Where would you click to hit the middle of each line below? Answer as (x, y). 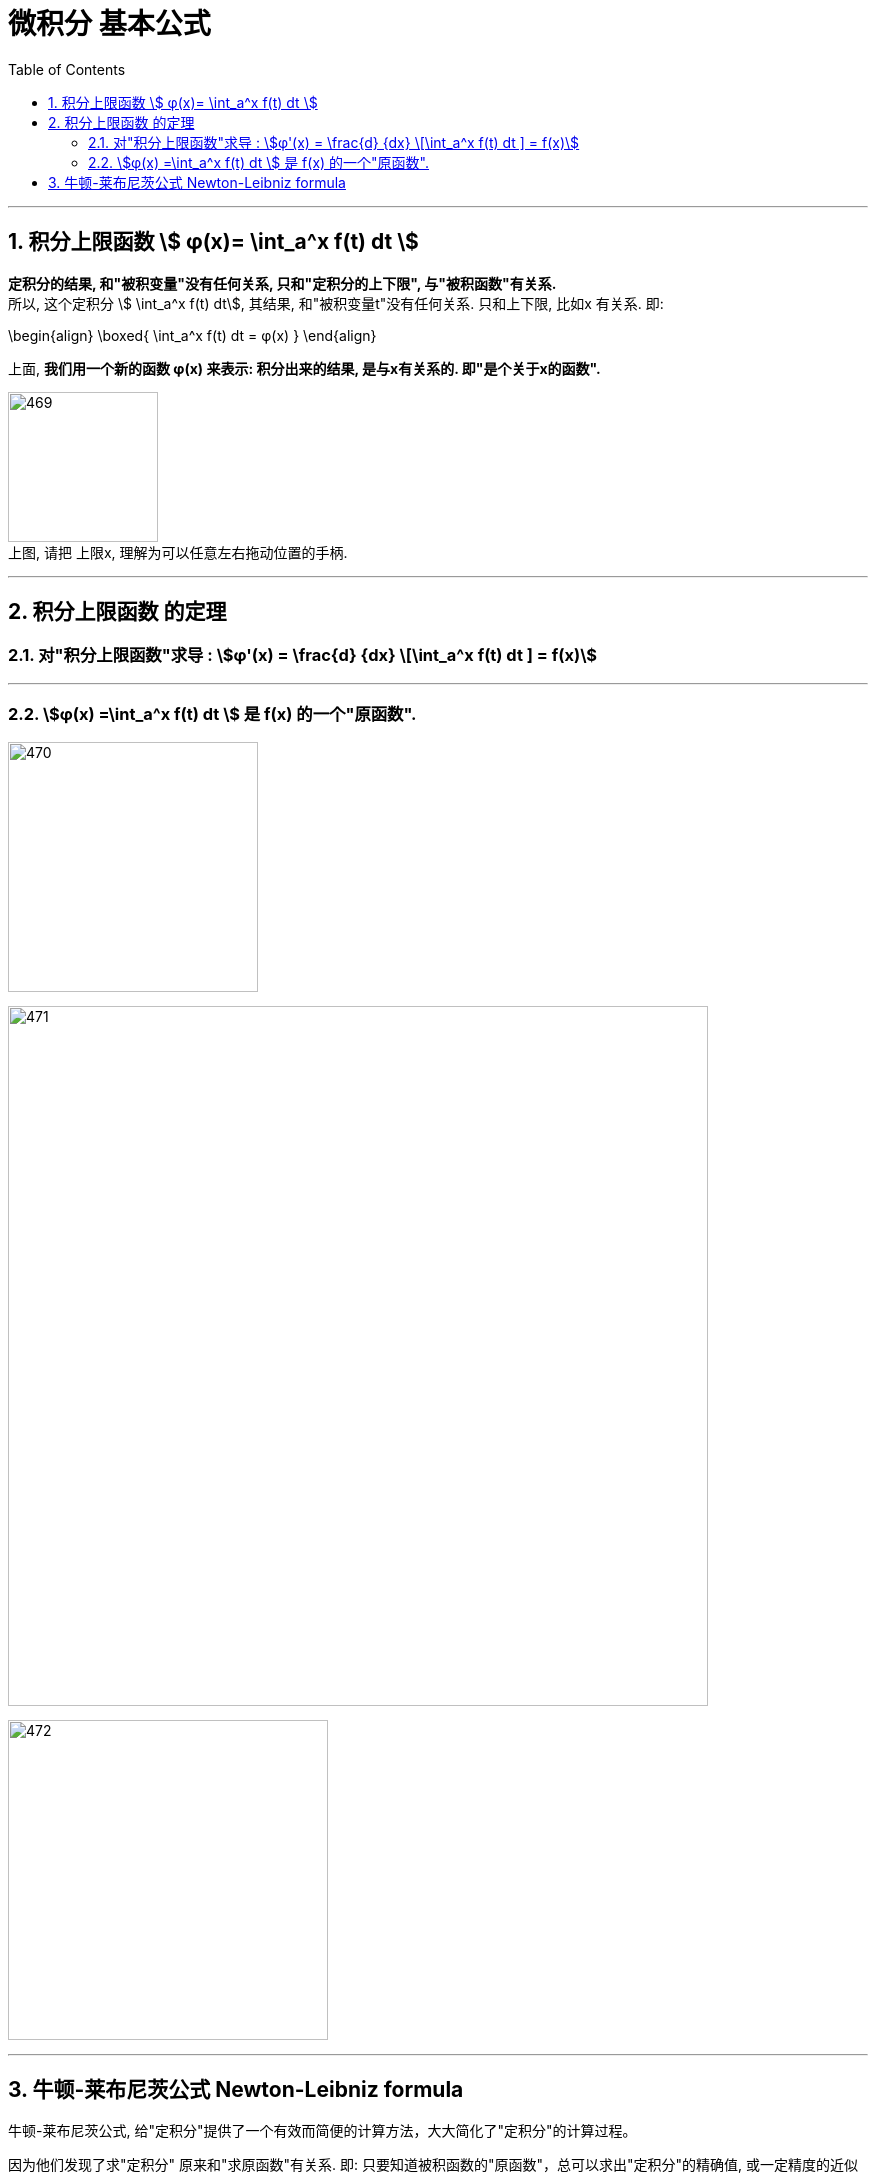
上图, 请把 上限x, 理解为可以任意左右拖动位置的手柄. (178, 552)
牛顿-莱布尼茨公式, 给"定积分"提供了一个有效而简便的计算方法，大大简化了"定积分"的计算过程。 (322, 2131)
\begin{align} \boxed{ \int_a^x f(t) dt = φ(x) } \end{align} (192, 335)
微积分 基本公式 (109, 24)
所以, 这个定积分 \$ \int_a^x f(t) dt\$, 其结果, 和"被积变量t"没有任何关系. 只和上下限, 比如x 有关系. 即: (336, 303)
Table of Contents (67, 69)
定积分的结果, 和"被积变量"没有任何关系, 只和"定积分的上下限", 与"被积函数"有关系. (282, 283)
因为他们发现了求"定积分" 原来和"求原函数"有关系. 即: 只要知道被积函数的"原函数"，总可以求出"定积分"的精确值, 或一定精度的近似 (433, 2165)
